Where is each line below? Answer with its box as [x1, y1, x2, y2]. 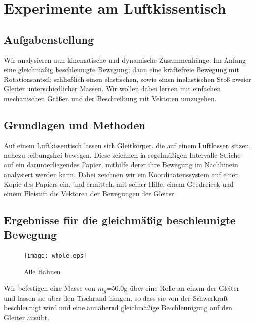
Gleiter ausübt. [4, 312, 50, 322]
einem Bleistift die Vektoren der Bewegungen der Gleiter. [4, 188, 176, 198]
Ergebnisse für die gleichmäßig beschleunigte [4, 212, 236, 227]
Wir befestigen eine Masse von [4, 283, 96, 293]
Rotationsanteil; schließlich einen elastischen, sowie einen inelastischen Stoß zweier [4, 74, 251, 84]
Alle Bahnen [24, 266, 61, 276]
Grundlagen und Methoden [4, 117, 145, 132]
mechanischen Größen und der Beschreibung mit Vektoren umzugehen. [4, 93, 217, 103]
